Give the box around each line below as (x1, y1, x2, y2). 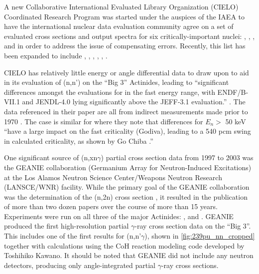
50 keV (225, 116, 246, 126)
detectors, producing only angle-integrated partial (4, 260, 155, 270)
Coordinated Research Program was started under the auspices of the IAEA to (4, 11, 245, 21)
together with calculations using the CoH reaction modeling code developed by (4, 240, 245, 251)
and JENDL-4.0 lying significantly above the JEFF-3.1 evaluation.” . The (22, 96, 246, 107)
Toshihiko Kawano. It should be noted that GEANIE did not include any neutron (4, 250, 254, 261)
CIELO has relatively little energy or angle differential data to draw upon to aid (4, 67, 249, 77)
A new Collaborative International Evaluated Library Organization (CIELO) (4, 1, 239, 11)
